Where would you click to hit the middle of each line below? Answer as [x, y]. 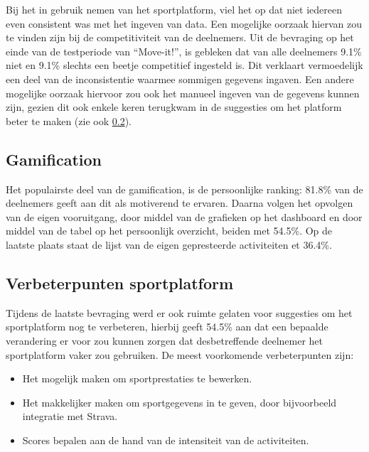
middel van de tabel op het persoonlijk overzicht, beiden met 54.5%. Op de [169, 231]
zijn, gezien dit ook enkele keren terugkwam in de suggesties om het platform [174, 107]
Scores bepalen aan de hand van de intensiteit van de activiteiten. [166, 440]
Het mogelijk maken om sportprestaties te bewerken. [137, 378]
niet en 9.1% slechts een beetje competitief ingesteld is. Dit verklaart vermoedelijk [184, 65]
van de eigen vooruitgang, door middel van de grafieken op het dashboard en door [184, 216]
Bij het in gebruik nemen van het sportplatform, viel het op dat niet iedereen [174, 9]
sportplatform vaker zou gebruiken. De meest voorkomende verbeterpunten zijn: [180, 354]
